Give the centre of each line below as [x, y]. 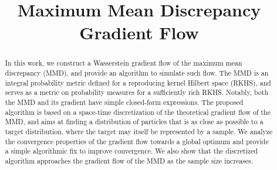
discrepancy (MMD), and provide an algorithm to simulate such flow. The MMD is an [137, 73]
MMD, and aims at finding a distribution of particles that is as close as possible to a [134, 122]
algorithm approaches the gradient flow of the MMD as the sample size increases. [129, 160]
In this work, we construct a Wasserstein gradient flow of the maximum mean [124, 63]
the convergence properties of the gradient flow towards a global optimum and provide [137, 141]
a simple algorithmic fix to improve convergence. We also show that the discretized [131, 151]
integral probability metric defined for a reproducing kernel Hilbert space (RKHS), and [138, 82]
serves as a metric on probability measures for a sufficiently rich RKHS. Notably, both [137, 92]
